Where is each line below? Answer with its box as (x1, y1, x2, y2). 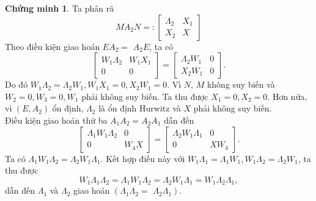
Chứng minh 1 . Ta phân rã (5, 2, 114, 14)
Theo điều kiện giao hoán (5, 40, 100, 52)
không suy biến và (207, 78, 275, 91)
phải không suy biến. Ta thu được (81, 90, 208, 102)
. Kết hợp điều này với (100, 152, 185, 164)
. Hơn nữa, (267, 90, 307, 102)
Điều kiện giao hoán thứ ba (5, 113, 108, 126)
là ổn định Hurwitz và (98, 102, 181, 115)
